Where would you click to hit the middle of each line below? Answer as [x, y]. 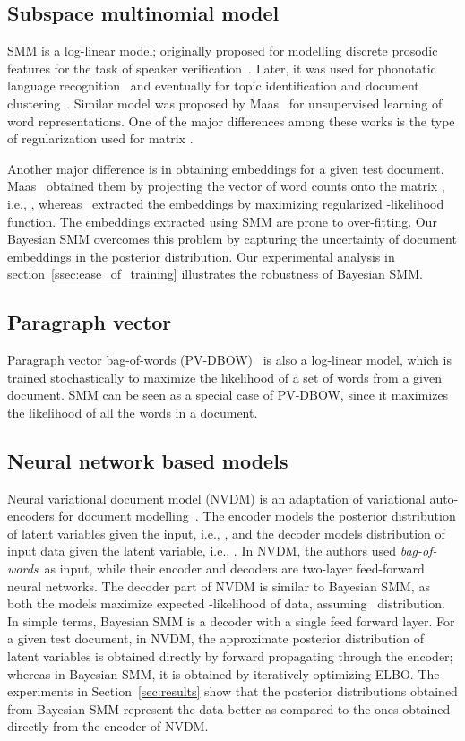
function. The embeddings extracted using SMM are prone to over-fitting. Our [222, 221]
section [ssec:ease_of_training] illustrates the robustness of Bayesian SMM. [215, 274]
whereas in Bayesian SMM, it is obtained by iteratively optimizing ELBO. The [224, 673]
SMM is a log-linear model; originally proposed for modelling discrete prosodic [223, 51]
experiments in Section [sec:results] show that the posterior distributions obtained [232, 691]
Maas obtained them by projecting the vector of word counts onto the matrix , [226, 186]
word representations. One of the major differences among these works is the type [231, 121]
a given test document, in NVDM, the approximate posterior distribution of [215, 638]
